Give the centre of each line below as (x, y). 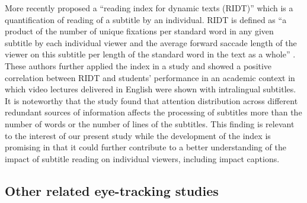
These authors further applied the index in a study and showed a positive (138, 65)
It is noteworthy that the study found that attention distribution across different (151, 100)
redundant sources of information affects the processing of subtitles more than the (153, 112)
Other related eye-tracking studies (112, 190)
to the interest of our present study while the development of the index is (138, 135)
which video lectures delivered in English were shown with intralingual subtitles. (151, 89)
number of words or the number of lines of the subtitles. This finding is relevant (150, 123)
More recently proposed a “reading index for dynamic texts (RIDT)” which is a (149, 8)
